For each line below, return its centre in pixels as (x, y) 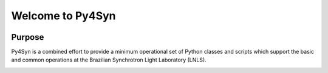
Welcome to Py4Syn (63, 16)
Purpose (28, 37)
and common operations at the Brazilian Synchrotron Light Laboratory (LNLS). (109, 60)
